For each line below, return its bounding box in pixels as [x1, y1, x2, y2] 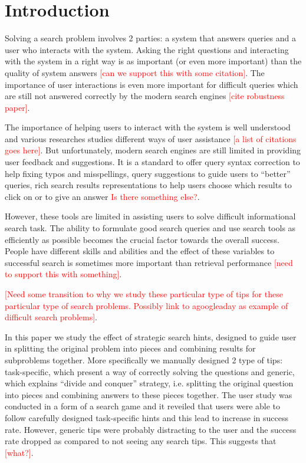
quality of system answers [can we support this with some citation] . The [5, 66, 265, 78]
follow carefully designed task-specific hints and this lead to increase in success [5, 411, 289, 423]
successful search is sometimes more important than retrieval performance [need [5, 256, 293, 268]
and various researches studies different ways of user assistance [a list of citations [5, 132, 297, 145]
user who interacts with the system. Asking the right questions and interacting [5, 43, 289, 55]
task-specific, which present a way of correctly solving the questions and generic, [5, 365, 295, 377]
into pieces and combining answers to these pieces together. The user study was [5, 388, 292, 400]
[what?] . [5, 446, 34, 458]
